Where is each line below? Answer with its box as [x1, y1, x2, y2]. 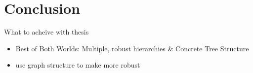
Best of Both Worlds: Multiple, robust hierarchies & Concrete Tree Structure [15, 43, 249, 53]
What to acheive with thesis [4, 27, 89, 37]
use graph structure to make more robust [15, 60, 140, 70]
